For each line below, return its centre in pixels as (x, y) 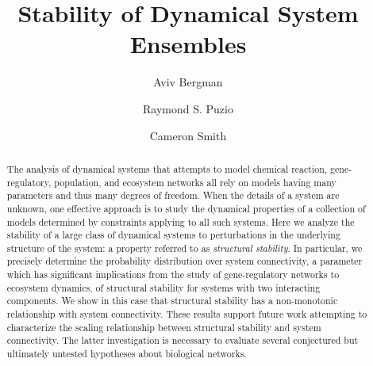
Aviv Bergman (188, 82)
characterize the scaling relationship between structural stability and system (164, 327)
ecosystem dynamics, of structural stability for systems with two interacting (163, 287)
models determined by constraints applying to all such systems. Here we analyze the (181, 221)
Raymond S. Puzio (188, 108)
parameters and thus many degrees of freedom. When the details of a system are (173, 195)
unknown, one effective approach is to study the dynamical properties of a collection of (186, 208)
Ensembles (188, 44)
